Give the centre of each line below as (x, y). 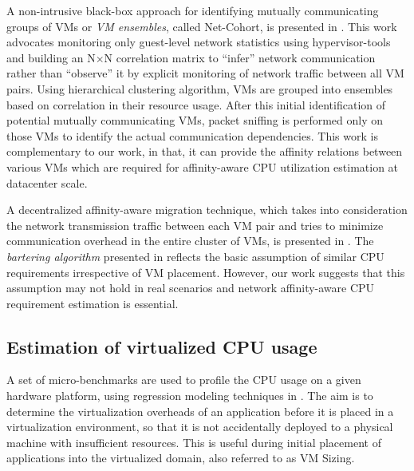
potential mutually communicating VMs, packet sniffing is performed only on (195, 120)
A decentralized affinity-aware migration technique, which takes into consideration (207, 210)
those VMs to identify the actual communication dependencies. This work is (192, 135)
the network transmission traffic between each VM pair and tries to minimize (195, 225)
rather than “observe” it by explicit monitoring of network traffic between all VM (205, 73)
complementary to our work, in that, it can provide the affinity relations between (205, 151)
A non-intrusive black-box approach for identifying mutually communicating (193, 10)
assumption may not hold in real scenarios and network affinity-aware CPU (191, 288)
